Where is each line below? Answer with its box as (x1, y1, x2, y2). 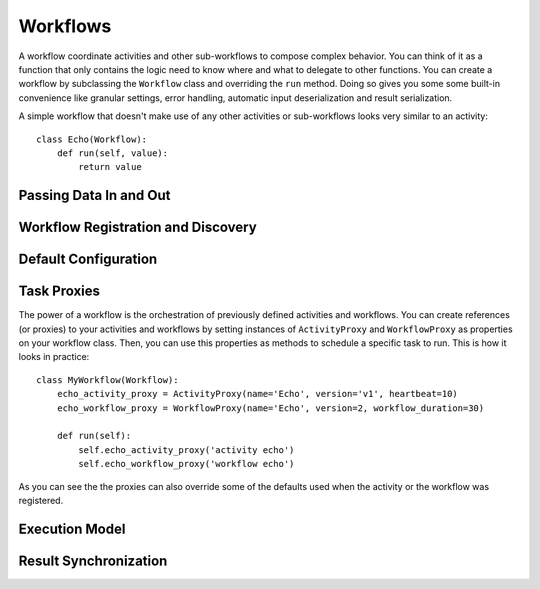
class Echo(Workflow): (36, 133, 148, 145)
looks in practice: (18, 351, 90, 363)
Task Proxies (18, 283, 100, 300)
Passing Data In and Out (18, 187, 171, 204)
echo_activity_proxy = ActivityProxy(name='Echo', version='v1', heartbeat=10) (56, 388, 459, 400)
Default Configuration (18, 251, 158, 268)
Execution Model (18, 520, 126, 537)
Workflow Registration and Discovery (18, 219, 257, 236)
